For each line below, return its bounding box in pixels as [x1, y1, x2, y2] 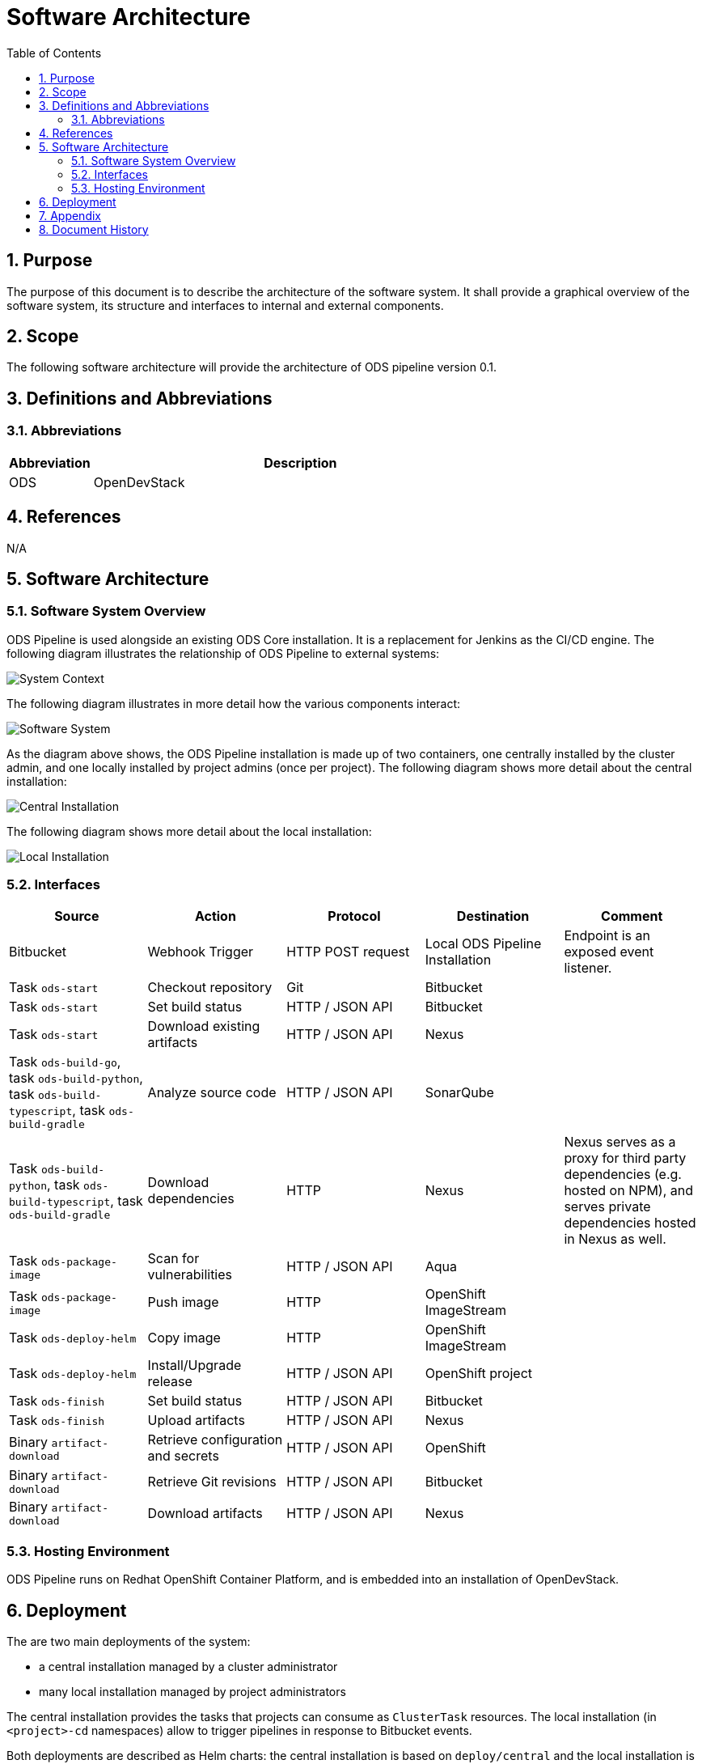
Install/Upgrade [147, 1357, 242, 1374]
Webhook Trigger [147, 943, 254, 960]
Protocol [328, 908, 381, 925]
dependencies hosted [564, 1215, 696, 1232]
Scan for [147, 1250, 200, 1267]
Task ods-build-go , [9, 1054, 121, 1071]
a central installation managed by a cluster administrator [39, 1660, 338, 1674]
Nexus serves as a [564, 1134, 676, 1151]
